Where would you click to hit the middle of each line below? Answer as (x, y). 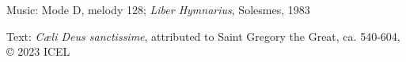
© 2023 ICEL (38, 51)
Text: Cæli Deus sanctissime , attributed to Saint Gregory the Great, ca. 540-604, (203, 36)
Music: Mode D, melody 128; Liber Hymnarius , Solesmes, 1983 (158, 9)
